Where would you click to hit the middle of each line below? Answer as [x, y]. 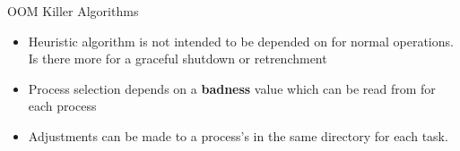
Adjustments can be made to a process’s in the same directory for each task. [238, 135]
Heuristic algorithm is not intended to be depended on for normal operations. [241, 41]
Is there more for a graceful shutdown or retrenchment [178, 59]
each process [62, 106]
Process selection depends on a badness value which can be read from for [232, 88]
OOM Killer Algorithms [73, 11]
